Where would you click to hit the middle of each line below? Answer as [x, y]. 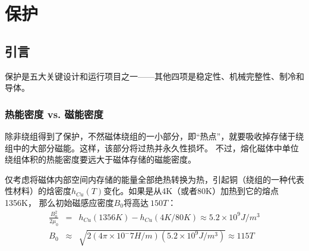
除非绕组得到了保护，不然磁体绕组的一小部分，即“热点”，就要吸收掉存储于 [150, 136]
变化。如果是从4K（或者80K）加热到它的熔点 [191, 191]
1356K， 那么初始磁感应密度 [59, 202]
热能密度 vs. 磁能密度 [54, 114]
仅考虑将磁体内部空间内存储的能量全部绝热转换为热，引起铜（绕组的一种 [146, 179]
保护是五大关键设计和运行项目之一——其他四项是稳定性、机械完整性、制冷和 [154, 76]
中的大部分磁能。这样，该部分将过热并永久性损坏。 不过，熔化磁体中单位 [156, 147]
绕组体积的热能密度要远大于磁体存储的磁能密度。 [100, 159]
